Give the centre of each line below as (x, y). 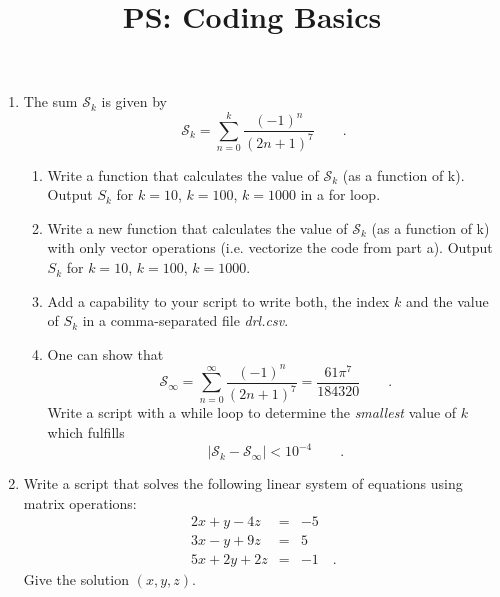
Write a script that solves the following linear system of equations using (243, 483)
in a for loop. (340, 194)
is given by (134, 101)
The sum (50, 101)
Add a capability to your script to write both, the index (218, 300)
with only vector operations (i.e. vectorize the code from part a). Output (270, 247)
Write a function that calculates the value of (183, 174)
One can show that (105, 353)
